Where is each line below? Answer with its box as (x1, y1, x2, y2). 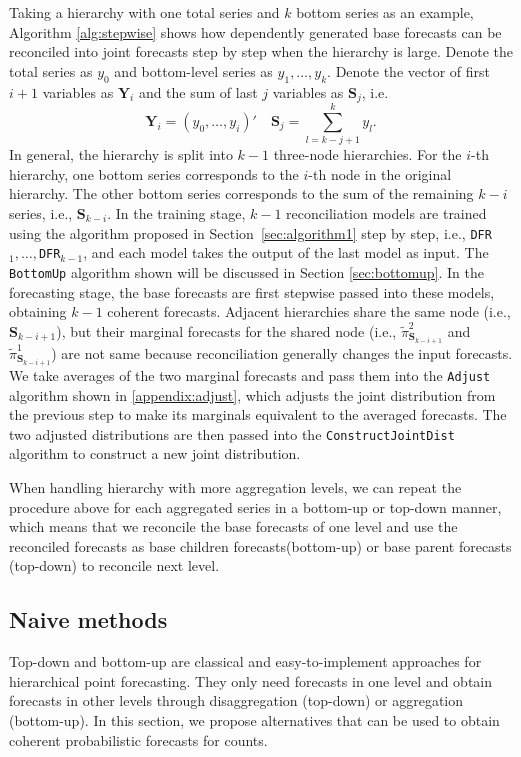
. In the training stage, (107, 202, 246, 223)
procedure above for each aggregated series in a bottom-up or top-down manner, (9, 496, 502, 517)
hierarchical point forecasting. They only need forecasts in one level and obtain (9, 670, 493, 691)
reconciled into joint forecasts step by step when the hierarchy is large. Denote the (9, 41, 513, 62)
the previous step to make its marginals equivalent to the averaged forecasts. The (9, 404, 507, 425)
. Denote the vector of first (327, 60, 490, 81)
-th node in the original (308, 163, 452, 184)
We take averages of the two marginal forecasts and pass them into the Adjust (9, 364, 491, 385)
